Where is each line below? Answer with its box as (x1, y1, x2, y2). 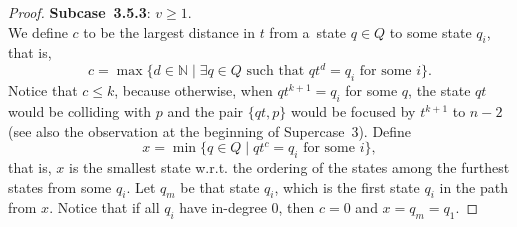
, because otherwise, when (114, 80, 273, 101)
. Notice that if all (49, 197, 160, 218)
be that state (180, 176, 260, 197)
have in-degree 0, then (179, 197, 315, 218)
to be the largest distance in (83, 21, 255, 42)
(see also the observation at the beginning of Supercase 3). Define (8, 120, 412, 141)
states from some (8, 176, 112, 197)
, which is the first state (274, 176, 420, 197)
